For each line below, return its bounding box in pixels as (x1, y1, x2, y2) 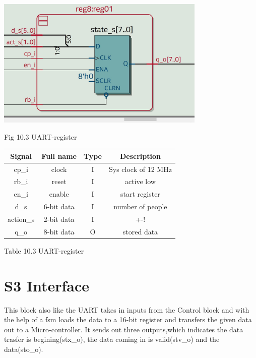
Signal (10, 150, 32, 161)
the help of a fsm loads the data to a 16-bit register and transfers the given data (4, 314, 252, 325)
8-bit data (43, 226, 75, 236)
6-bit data (43, 201, 75, 212)
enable (49, 189, 69, 199)
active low (124, 176, 156, 187)
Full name (41, 150, 77, 161)
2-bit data (43, 214, 75, 224)
